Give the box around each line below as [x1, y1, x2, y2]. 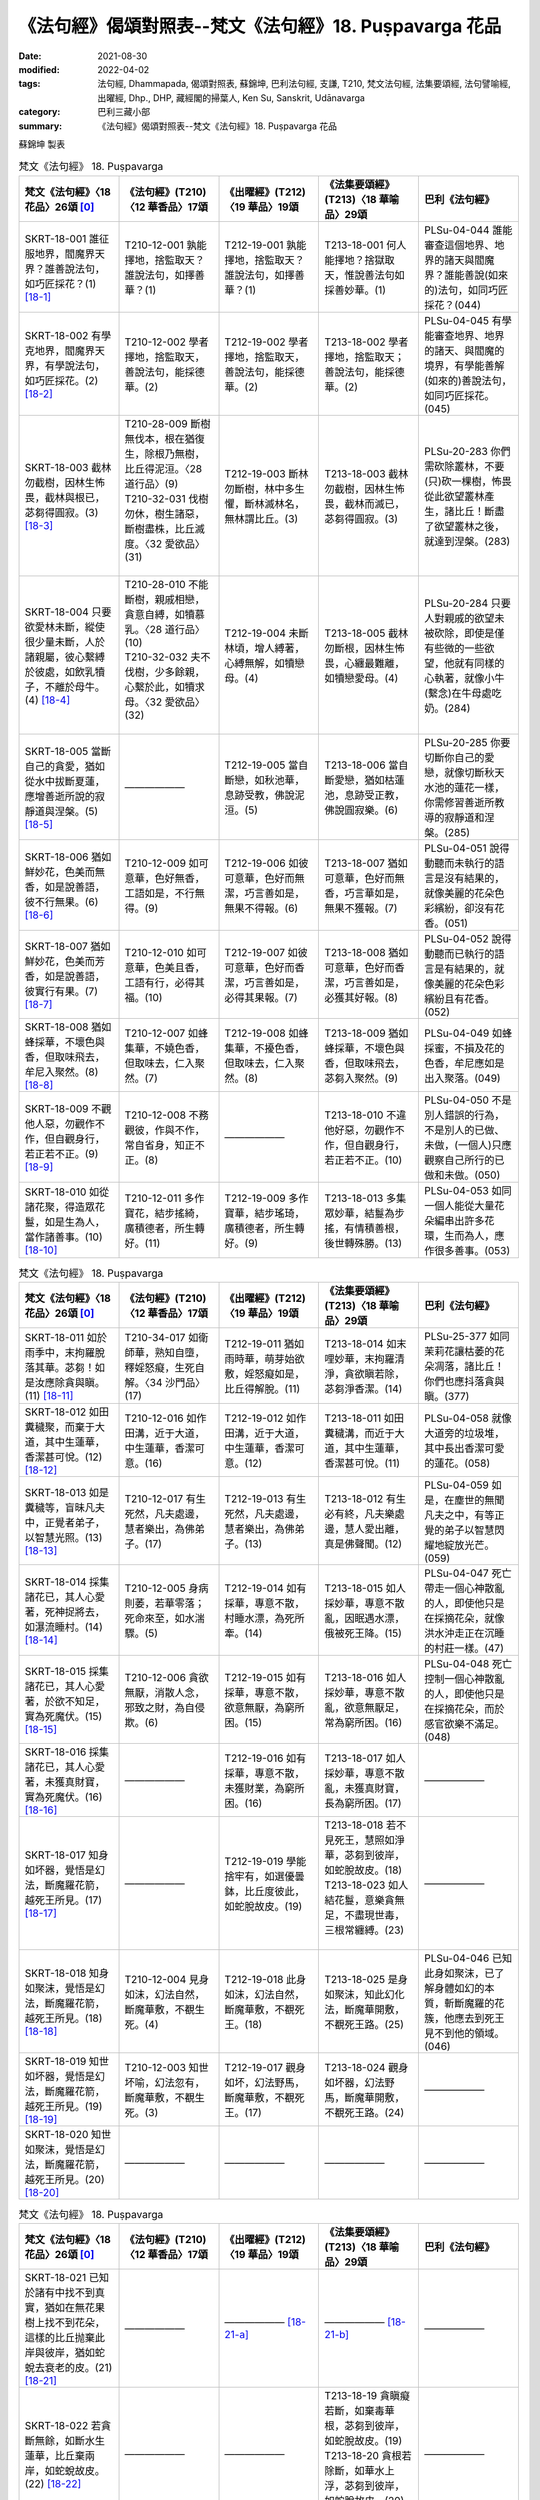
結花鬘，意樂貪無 [324, 1893, 405, 1907]
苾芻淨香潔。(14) [324, 1382, 403, 1396]
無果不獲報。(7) [324, 901, 398, 915]
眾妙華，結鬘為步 [324, 1206, 405, 1220]
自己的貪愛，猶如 [24, 759, 105, 773]
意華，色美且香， [124, 960, 205, 974]
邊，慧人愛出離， [324, 1522, 405, 1536]
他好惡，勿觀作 [324, 1123, 395, 1137]
